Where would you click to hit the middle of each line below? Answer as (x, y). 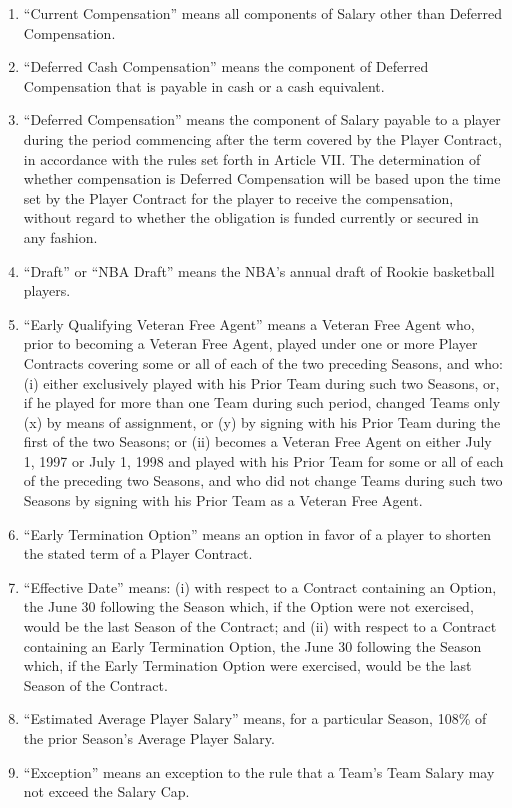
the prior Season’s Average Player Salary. (149, 738)
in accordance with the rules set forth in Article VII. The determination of (252, 158)
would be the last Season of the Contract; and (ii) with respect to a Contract (260, 626)
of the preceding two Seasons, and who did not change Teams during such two (263, 480)
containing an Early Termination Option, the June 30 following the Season (252, 645)
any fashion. (60, 236)
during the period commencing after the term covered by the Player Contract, (262, 138)
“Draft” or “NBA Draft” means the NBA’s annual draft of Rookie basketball (259, 270)
